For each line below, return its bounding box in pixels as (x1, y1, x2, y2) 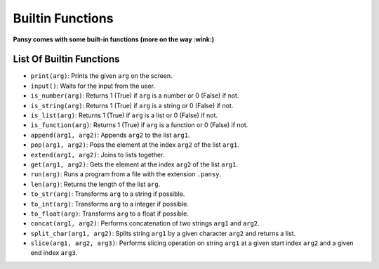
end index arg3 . (30, 249, 78, 257)
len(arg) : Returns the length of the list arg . (30, 180, 161, 188)
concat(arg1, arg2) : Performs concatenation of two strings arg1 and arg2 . (30, 219, 260, 228)
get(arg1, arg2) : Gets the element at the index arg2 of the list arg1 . (30, 160, 239, 169)
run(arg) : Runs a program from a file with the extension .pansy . (30, 170, 221, 178)
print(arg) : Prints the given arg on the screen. (30, 72, 173, 80)
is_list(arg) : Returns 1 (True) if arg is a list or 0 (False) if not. (30, 111, 218, 119)
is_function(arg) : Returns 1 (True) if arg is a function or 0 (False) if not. (30, 121, 248, 129)
